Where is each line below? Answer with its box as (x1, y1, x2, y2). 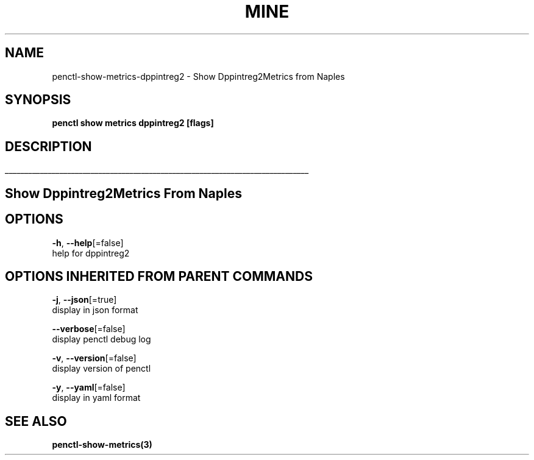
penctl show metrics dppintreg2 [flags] (52, 118, 214, 129)
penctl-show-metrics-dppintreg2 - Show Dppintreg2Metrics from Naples (52, 71, 345, 82)
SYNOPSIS (5, 92, 71, 108)
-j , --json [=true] (52, 294, 117, 305)
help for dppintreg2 (52, 247, 130, 258)
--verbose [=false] (52, 324, 126, 334)
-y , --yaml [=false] (52, 382, 126, 393)
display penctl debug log (52, 334, 151, 345)
